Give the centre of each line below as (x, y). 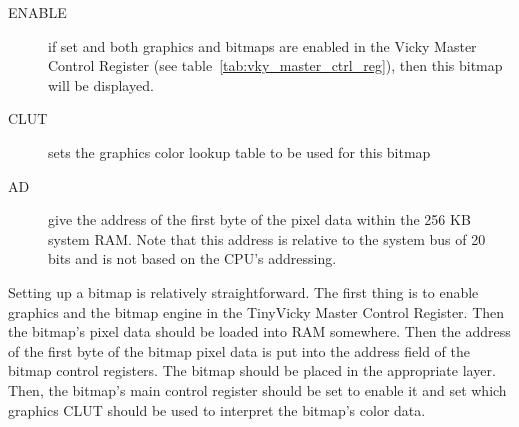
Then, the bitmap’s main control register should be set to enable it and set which (257, 389)
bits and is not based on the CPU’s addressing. (192, 258)
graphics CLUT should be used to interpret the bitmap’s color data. (217, 409)
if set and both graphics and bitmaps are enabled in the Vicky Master (262, 45)
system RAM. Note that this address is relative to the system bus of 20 (267, 238)
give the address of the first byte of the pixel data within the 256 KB (259, 219)
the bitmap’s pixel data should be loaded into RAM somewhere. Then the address (259, 331)
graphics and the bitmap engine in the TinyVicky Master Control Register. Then (256, 311)
